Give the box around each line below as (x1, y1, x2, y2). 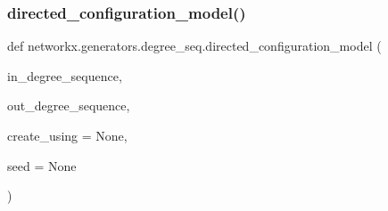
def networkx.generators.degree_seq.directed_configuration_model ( (7, 37, 382, 55)
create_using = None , (7, 126, 128, 144)
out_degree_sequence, (7, 96, 130, 115)
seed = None (7, 156, 77, 174)
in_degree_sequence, (7, 66, 122, 85)
